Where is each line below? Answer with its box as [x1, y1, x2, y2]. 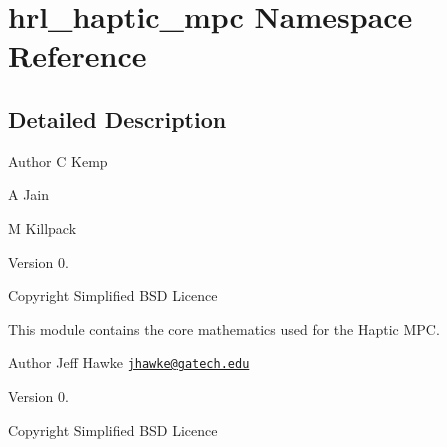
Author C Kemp [8, 150, 108, 171]
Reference [8, 35, 147, 76]
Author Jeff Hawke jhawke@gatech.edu [8, 352, 250, 373]
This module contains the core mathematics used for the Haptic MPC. [8, 318, 440, 339]
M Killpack [8, 217, 77, 238]
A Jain [8, 184, 50, 205]
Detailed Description [8, 103, 227, 134]
